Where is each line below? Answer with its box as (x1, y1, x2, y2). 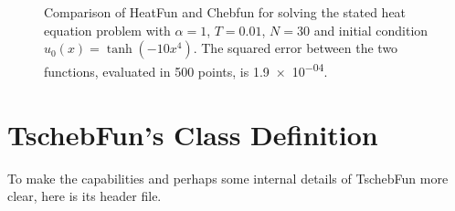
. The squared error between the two (193, 38, 398, 58)
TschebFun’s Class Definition (7, 115, 378, 153)
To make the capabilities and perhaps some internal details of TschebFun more (7, 168, 449, 187)
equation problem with (44, 20, 171, 39)
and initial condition (313, 20, 429, 39)
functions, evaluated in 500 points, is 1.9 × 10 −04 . (44, 59, 328, 80)
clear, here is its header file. (7, 186, 162, 206)
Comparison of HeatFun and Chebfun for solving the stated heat (44, 3, 407, 21)
